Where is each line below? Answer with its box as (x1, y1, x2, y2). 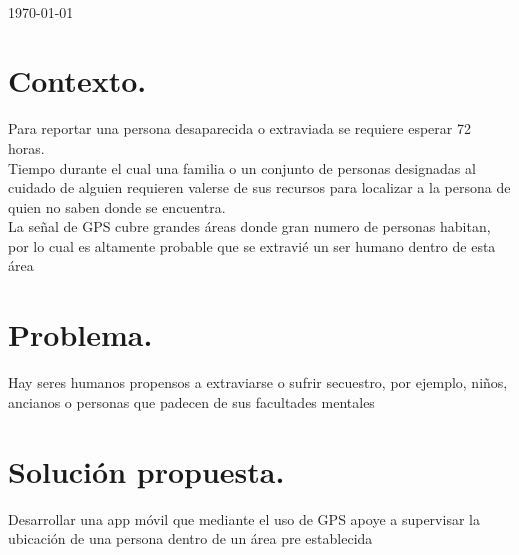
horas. (8, 137, 45, 158)
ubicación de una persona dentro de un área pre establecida (8, 528, 373, 549)
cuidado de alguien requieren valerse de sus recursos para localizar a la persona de (8, 177, 511, 198)
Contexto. (8, 60, 147, 101)
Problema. (8, 314, 153, 355)
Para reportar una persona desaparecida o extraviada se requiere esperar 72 (8, 118, 471, 139)
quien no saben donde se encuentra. (8, 196, 226, 217)
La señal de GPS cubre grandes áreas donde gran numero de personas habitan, (8, 216, 491, 237)
